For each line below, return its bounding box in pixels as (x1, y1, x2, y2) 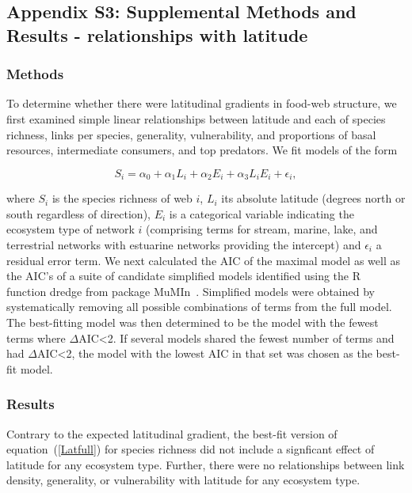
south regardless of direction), (6, 205, 151, 222)
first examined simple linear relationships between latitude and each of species (6, 110, 386, 127)
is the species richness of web (51, 190, 193, 207)
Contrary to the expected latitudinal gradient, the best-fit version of (6, 425, 338, 442)
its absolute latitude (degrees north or (221, 190, 406, 207)
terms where (6, 329, 66, 346)
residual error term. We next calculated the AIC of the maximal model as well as (6, 252, 400, 268)
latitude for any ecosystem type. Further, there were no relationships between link (6, 456, 405, 472)
